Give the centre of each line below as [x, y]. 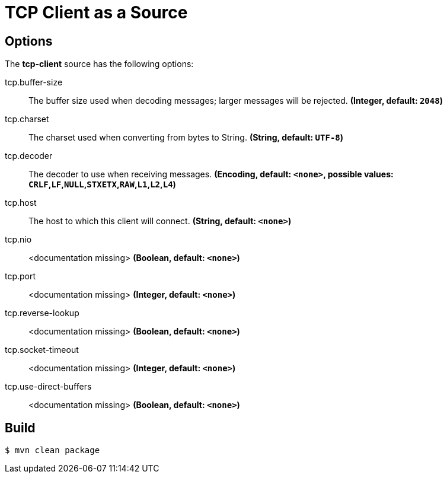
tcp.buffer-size [34, 82]
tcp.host [21, 203]
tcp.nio [18, 240]
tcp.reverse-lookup [42, 313]
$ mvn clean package [52, 450]
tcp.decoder [29, 156]
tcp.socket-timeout [42, 350]
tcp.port [20, 276]
